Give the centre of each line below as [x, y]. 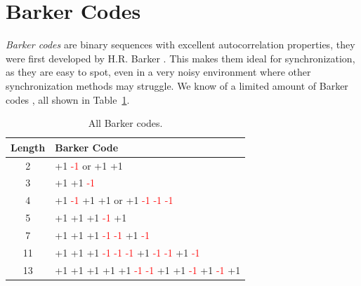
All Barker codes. [125, 123]
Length [28, 147]
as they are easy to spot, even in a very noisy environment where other [158, 72]
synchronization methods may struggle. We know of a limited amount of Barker [177, 85]
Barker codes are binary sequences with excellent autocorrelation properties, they [180, 45]
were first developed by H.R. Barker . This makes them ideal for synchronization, [180, 58]
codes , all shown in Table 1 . [68, 99]
